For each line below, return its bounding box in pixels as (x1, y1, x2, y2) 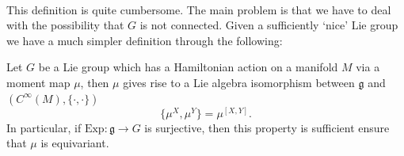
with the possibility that (6, 17, 124, 33)
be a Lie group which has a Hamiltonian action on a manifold (38, 59, 338, 75)
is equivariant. (40, 135, 109, 151)
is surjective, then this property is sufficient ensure (144, 119, 390, 135)
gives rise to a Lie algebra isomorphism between (123, 74, 355, 90)
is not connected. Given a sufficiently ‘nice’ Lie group (139, 17, 398, 33)
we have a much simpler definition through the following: (6, 32, 283, 48)
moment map (6, 74, 71, 90)
